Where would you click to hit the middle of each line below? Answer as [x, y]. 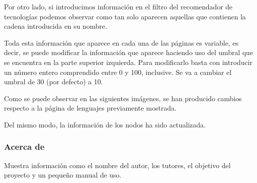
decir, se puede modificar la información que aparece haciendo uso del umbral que [128, 52]
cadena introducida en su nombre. [56, 26]
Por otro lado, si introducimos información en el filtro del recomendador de [118, 6]
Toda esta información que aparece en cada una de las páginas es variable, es [121, 42]
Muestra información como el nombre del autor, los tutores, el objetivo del [117, 165]
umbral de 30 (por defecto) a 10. [53, 82]
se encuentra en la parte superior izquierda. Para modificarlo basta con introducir [128, 62]
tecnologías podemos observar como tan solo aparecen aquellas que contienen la [125, 16]
